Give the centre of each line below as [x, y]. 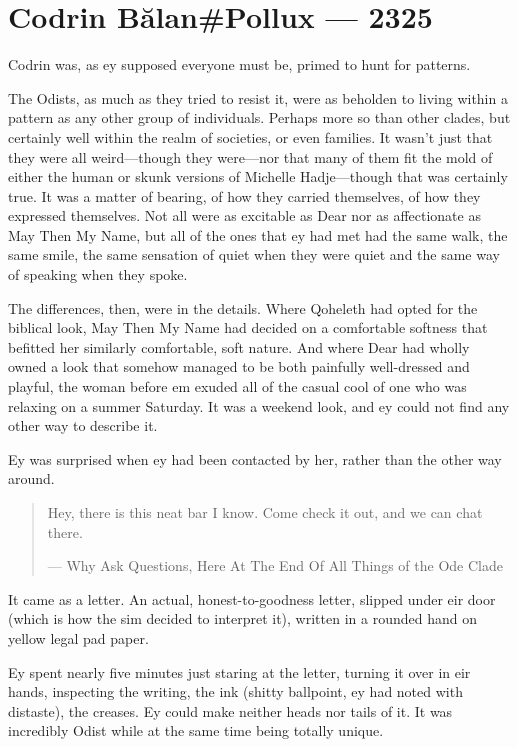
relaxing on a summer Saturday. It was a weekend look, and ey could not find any [259, 405]
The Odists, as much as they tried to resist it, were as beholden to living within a [258, 97]
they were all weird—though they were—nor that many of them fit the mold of [250, 156]
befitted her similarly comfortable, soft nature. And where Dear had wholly [239, 346]
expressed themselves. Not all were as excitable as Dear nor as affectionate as [244, 215]
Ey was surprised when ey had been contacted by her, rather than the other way [255, 458]
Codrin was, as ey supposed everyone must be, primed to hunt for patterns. [239, 64]
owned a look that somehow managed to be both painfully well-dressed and [239, 366]
